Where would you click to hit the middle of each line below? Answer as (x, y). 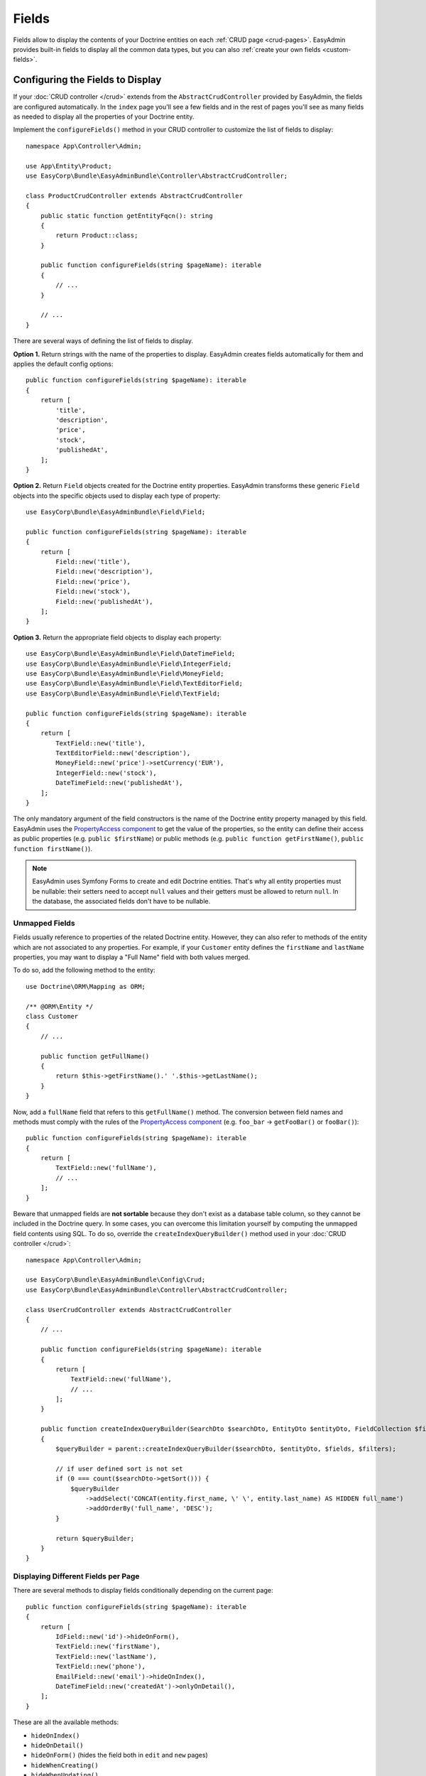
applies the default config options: (63, 364)
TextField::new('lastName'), (106, 1656)
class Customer (52, 1017)
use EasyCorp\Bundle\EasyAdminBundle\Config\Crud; (116, 1280)
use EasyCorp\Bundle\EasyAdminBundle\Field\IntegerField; (129, 664)
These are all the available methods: (66, 1722)
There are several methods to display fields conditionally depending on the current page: (143, 1591)
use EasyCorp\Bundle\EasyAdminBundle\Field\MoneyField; (125, 673)
